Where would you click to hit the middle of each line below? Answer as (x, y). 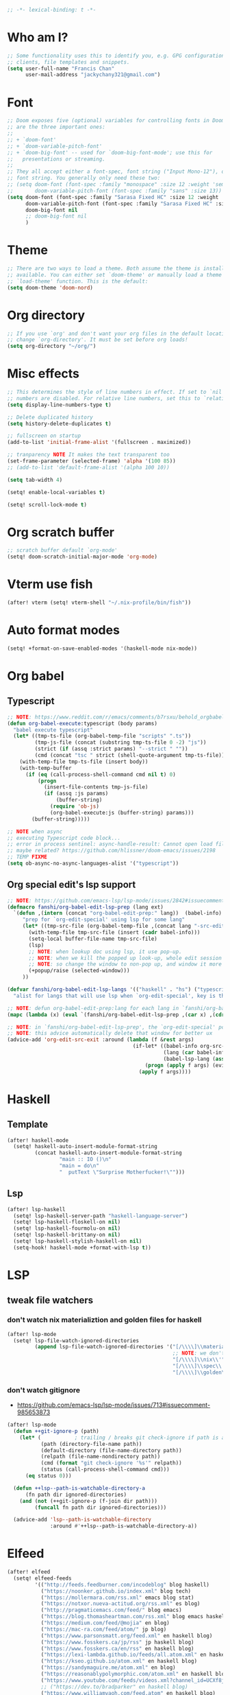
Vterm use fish (50, 584)
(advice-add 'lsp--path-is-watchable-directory (82, 1520)
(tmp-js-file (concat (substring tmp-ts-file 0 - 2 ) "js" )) (120, 743)
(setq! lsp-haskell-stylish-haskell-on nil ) (78, 1241)
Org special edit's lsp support (72, 885)
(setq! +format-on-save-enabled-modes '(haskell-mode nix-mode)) (102, 648)
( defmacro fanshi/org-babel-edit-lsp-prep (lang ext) (86, 907)
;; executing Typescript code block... (64, 838)
